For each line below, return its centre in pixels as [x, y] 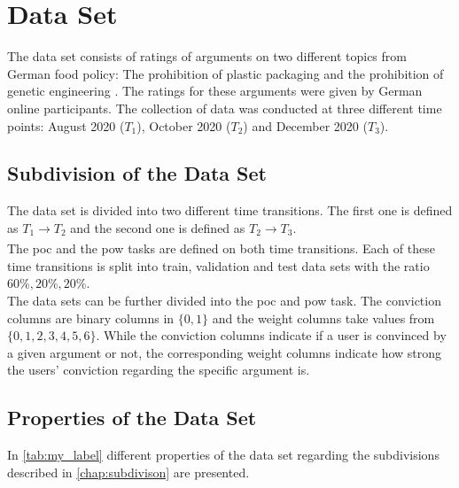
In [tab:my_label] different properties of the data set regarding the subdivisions [223, 455]
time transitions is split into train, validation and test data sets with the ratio [218, 265]
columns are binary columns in [91, 318]
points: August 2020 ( [66, 125]
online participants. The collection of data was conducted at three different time [225, 108]
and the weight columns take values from [323, 318]
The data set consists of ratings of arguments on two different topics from [207, 56]
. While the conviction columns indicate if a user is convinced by [271, 335]
